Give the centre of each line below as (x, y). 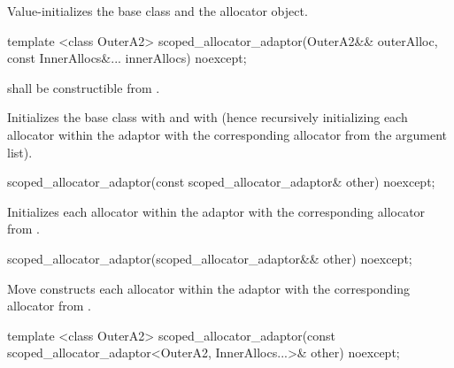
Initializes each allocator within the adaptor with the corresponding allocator (216, 211)
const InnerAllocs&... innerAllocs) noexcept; (127, 58)
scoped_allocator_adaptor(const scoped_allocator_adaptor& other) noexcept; (221, 182)
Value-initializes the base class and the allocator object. (158, 11)
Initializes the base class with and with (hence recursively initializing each (208, 117)
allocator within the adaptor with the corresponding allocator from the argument (227, 134)
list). (20, 152)
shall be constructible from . (84, 87)
